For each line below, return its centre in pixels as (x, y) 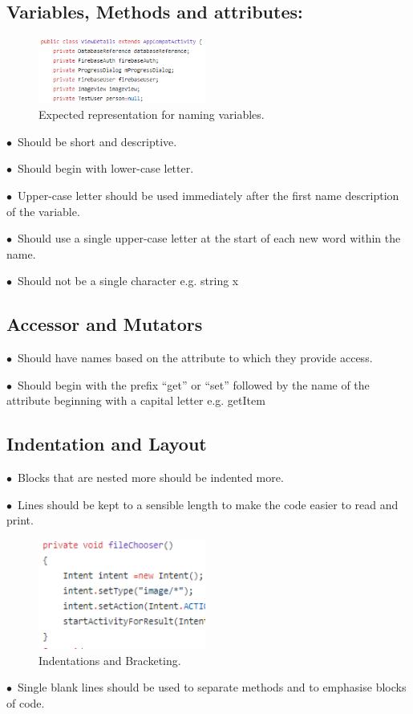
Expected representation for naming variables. (152, 114)
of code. (26, 702)
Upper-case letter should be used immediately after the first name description (208, 196)
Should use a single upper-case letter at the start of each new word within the (209, 238)
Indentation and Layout (107, 444)
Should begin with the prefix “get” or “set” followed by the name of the (193, 384)
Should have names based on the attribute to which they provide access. (195, 358)
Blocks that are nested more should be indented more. (150, 477)
